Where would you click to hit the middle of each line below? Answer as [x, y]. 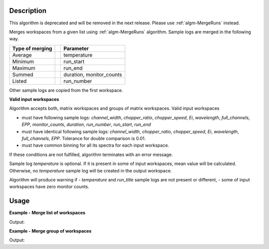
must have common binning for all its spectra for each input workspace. [95, 145]
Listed [19, 81]
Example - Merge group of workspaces [50, 231]
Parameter [76, 48]
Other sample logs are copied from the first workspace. [66, 90]
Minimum [23, 61]
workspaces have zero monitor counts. [49, 187]
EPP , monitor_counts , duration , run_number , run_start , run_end [86, 125]
